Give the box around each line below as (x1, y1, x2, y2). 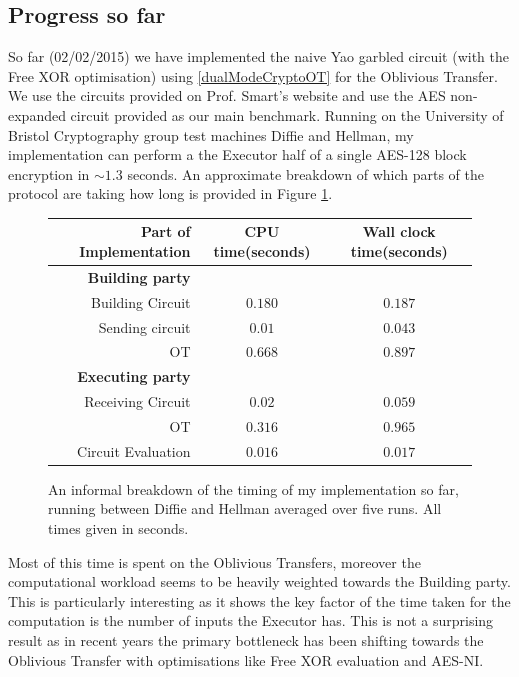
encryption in (8, 163, 90, 184)
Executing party (77, 366, 191, 387)
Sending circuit (98, 316, 191, 337)
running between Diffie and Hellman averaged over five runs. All (48, 498, 442, 519)
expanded (8, 104, 66, 125)
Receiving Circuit (84, 391, 191, 412)
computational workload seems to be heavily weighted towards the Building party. (8, 571, 511, 592)
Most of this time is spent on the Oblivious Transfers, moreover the (8, 551, 421, 572)
